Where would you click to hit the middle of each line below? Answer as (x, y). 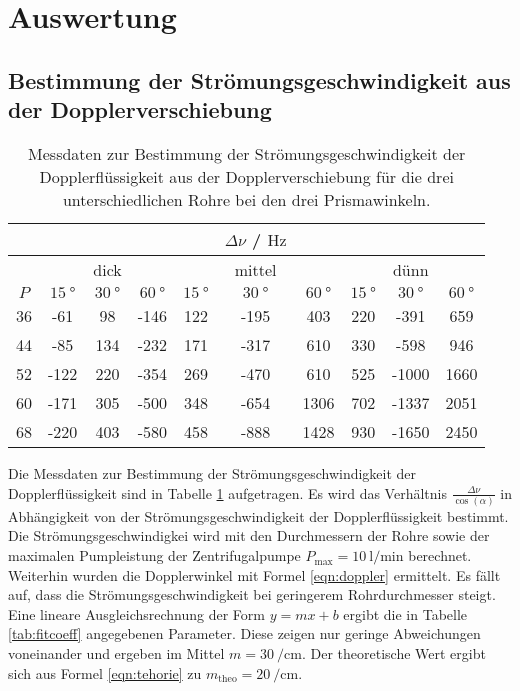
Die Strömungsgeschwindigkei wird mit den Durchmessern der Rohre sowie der (249, 535)
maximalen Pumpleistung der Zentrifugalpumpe (154, 555)
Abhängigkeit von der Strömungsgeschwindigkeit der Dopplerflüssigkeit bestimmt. (258, 515)
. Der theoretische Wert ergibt (393, 653)
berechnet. (440, 555)
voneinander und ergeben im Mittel (116, 653)
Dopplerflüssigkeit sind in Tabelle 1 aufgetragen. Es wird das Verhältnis (227, 492)
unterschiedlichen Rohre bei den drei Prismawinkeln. (246, 199)
